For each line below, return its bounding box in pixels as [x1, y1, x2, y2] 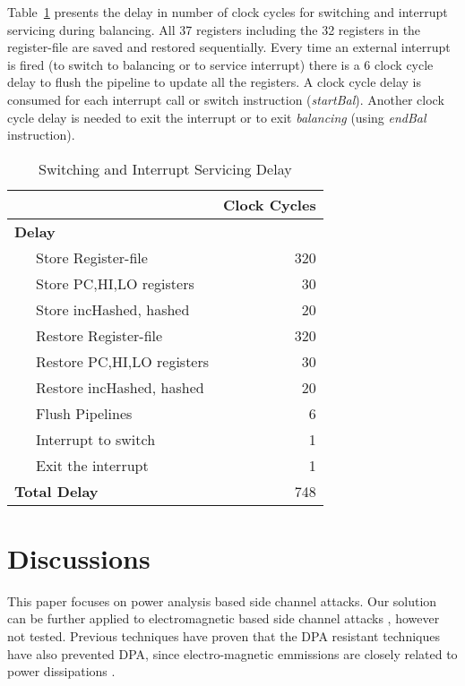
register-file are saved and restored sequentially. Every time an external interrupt [7, 38, 451, 56]
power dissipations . [7, 662, 116, 681]
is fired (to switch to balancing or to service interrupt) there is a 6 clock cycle [7, 55, 434, 73]
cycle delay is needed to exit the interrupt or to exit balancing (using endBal [7, 107, 426, 126]
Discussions [7, 539, 151, 576]
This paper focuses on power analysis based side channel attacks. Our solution [7, 591, 437, 610]
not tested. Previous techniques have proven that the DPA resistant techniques [7, 627, 440, 646]
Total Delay [14, 480, 99, 502]
